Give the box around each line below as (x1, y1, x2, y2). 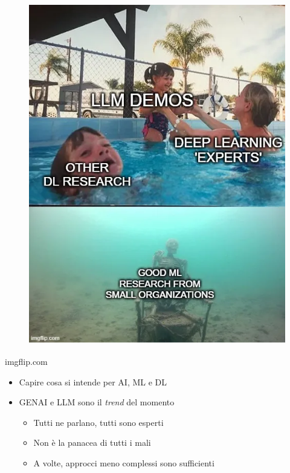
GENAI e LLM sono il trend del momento (19, 396, 175, 408)
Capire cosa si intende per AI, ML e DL (19, 375, 167, 388)
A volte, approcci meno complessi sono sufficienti (33, 457, 214, 469)
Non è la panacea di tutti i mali (33, 436, 151, 449)
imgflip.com (5, 355, 48, 368)
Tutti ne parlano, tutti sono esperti (33, 416, 164, 428)
